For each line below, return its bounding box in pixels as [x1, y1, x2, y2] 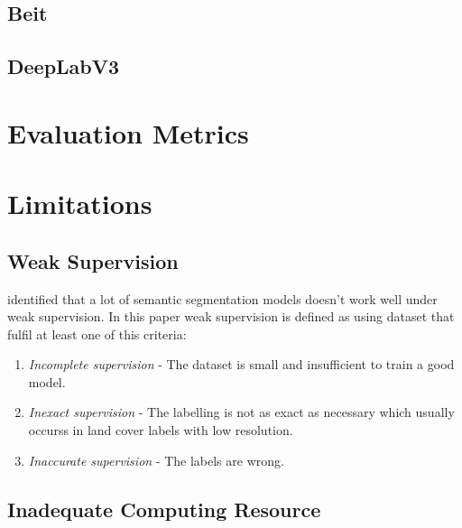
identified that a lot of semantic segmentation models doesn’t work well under [7, 289, 438, 308]
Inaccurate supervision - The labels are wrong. [28, 450, 284, 469]
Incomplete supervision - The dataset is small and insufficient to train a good [28, 355, 455, 374]
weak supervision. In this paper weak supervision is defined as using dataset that [7, 307, 455, 326]
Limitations [7, 185, 152, 222]
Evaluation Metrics [7, 114, 249, 151]
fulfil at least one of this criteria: [7, 324, 187, 343]
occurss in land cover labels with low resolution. [28, 421, 293, 440]
